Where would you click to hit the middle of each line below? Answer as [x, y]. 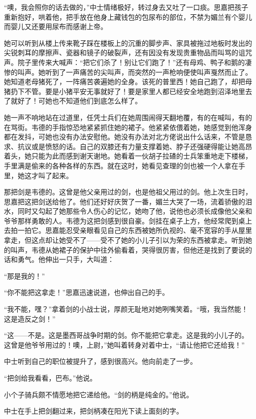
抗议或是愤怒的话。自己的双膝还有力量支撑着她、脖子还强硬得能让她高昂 [135, 146]
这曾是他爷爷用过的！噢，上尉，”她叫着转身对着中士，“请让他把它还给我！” [124, 344]
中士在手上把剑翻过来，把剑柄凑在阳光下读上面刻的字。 [94, 411]
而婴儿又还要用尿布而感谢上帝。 [56, 26]
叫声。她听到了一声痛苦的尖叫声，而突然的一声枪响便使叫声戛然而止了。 [135, 72]
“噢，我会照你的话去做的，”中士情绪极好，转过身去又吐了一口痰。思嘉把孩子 [126, 7]
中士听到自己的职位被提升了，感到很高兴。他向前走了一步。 [100, 361]
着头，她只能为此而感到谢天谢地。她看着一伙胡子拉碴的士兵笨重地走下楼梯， [128, 156]
